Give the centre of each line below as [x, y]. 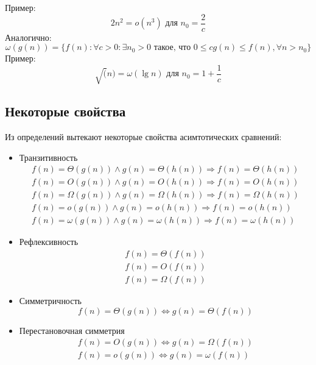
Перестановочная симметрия [72, 330]
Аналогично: [28, 37]
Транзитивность [48, 157]
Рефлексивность [49, 242]
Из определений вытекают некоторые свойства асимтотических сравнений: [143, 136]
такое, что [172, 48]
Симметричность [50, 300]
